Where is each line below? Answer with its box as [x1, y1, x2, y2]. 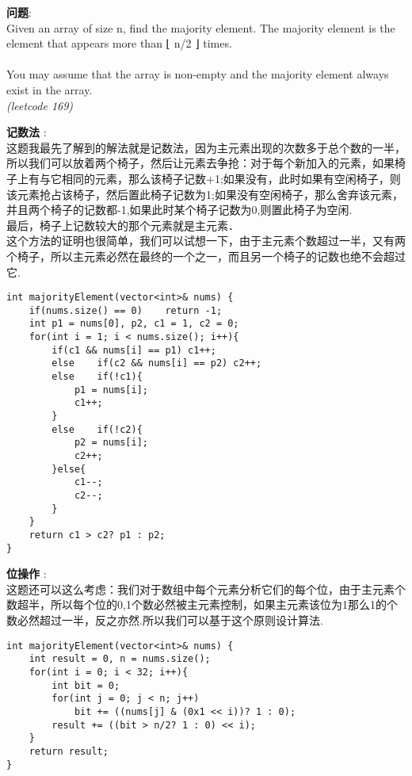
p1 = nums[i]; [74, 384, 148, 396]
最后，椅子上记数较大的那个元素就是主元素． [6, 216, 239, 233]
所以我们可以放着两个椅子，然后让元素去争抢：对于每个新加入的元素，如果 [6, 155, 395, 171]
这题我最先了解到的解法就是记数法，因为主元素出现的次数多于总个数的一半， [6, 139, 406, 155]
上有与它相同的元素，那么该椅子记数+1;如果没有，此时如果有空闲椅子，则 [17, 170, 401, 186]
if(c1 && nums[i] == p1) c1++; [51, 344, 216, 356]
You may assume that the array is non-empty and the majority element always [6, 66, 389, 82]
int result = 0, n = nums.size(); [29, 653, 211, 665]
